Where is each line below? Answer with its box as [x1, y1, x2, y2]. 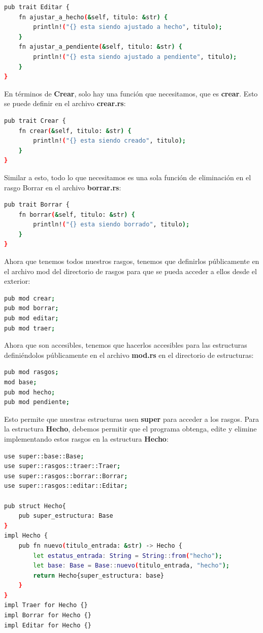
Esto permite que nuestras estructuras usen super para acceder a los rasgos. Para [4, 413, 259, 424]
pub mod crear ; [4, 294, 55, 302]
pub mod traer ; [4, 324, 55, 332]
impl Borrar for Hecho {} [4, 612, 91, 619]
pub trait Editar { [4, 4, 70, 11]
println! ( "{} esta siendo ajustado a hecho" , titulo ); [33, 23, 222, 31]
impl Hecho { [4, 532, 48, 540]
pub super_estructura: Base [18, 512, 113, 520]
